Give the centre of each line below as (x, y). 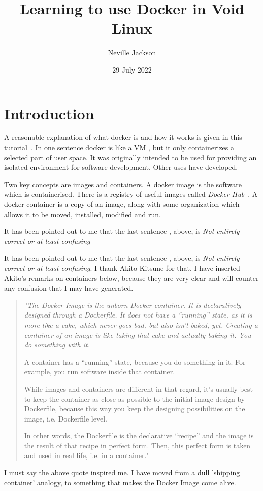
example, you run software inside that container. (100, 372)
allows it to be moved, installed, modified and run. (83, 214)
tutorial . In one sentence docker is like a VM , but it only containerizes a (119, 147)
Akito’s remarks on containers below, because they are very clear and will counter (131, 278)
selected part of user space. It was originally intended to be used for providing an (130, 157)
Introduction (49, 113)
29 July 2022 (132, 69)
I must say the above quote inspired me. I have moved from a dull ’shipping (122, 472)
